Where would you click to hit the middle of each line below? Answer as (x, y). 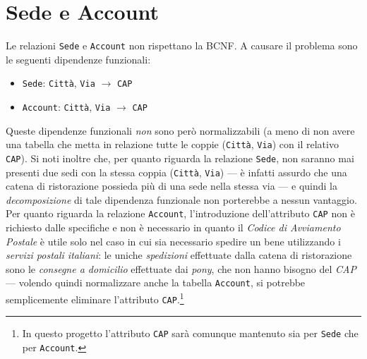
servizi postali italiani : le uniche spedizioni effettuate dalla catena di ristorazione (179, 255)
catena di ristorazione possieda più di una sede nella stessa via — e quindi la (172, 186)
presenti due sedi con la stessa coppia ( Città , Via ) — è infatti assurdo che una (176, 172)
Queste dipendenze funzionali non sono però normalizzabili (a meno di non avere (180, 130)
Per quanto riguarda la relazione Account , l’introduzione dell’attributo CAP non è (180, 213)
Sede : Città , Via (59, 83)
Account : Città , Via (66, 107)
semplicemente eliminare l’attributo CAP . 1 (95, 298)
